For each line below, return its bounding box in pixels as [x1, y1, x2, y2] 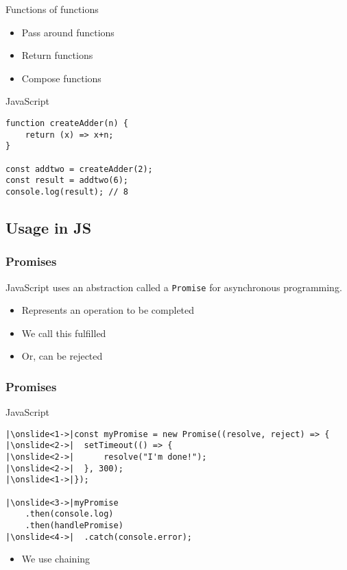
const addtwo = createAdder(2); [5, 164, 153, 174]
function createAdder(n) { [5, 118, 128, 128]
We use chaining [21, 552, 91, 566]
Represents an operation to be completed [21, 303, 195, 317]
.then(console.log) [25, 509, 114, 519]
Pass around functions [21, 25, 115, 39]
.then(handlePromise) [25, 521, 123, 531]
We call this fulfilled [21, 325, 106, 340]
